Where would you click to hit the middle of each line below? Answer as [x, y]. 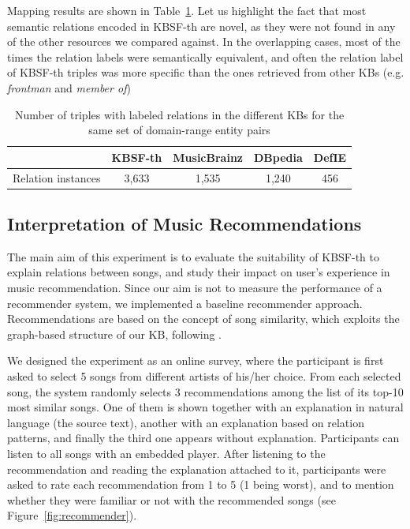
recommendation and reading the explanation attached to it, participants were [197, 469]
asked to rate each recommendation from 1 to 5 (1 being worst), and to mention [201, 484]
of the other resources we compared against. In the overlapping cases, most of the [204, 41]
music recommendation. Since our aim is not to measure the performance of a [195, 288]
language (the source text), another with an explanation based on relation [186, 422]
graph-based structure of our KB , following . [115, 334]
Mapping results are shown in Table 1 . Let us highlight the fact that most [187, 10]
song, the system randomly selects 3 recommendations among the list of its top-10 [205, 391]
